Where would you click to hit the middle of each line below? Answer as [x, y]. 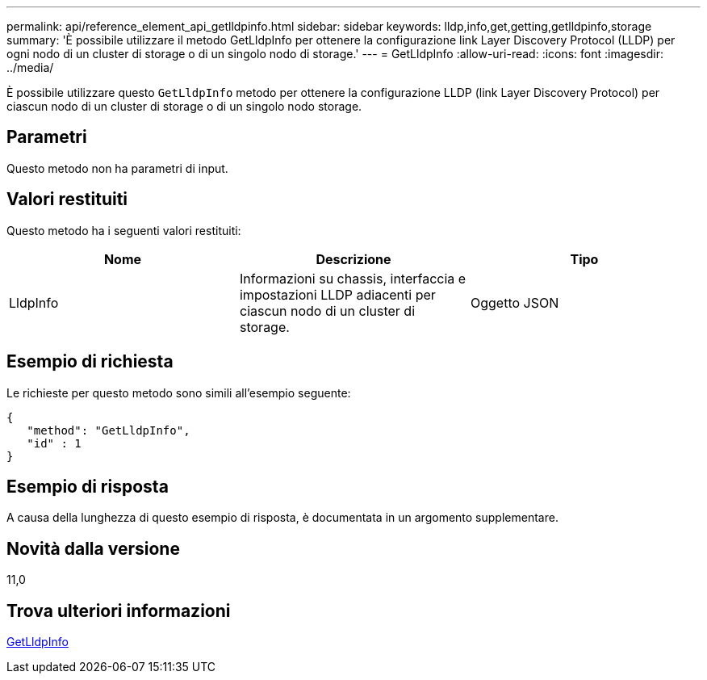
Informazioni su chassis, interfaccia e [353, 278]
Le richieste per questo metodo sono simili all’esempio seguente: [179, 392]
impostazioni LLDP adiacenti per [337, 294]
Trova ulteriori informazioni [119, 611]
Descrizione [353, 259]
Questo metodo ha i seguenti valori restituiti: [124, 230]
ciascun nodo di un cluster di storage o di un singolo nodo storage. [184, 106]
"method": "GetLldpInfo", [109, 430]
